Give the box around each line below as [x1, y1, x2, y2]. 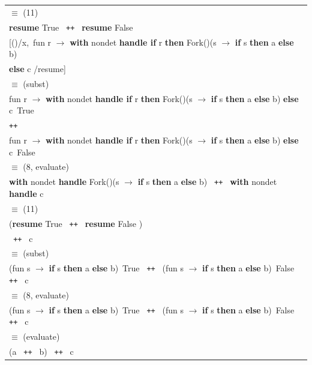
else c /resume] [9, 62, 66, 74]
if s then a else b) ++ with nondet [137, 175, 277, 188]
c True [9, 104, 34, 116]
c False [9, 145, 35, 158]
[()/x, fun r [9, 35, 52, 48]
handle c [9, 187, 44, 199]
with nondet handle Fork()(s [9, 175, 119, 188]
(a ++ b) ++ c [9, 345, 74, 358]
